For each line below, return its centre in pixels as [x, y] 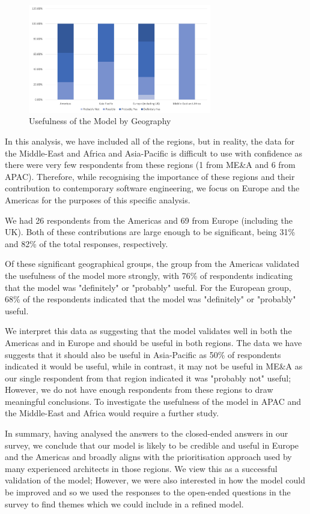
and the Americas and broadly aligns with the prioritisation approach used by [148, 457]
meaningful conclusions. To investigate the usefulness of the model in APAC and [153, 401]
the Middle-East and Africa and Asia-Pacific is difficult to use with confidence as [154, 153]
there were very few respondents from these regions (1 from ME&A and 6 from [150, 165]
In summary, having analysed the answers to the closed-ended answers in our [147, 433]
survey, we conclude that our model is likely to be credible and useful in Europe [152, 445]
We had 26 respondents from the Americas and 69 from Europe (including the [149, 220]
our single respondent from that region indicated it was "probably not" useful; [148, 378]
